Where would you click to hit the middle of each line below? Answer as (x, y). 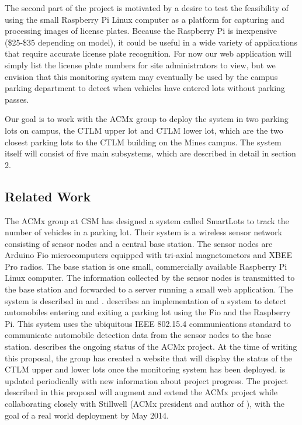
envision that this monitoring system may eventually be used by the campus (141, 76)
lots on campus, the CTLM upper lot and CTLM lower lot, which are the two (144, 130)
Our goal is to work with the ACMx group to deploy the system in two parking (147, 119)
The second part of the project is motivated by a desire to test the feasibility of (147, 8)
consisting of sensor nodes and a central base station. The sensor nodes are (139, 243)
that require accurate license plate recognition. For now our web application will (148, 53)
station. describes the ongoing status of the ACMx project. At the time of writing (151, 346)
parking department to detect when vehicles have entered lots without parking (145, 88)
